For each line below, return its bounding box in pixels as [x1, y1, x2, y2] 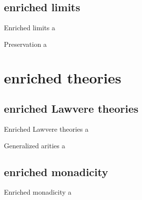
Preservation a [4, 39, 47, 49]
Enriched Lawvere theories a [4, 123, 89, 134]
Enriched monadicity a [4, 187, 72, 197]
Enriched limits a [4, 22, 55, 33]
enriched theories [4, 67, 122, 87]
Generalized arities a [4, 140, 65, 150]
